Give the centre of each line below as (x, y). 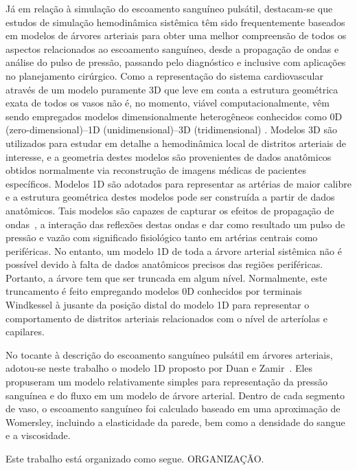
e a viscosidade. (38, 435)
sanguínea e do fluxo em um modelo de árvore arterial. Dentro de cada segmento (175, 395)
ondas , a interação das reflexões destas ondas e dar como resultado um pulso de (175, 224)
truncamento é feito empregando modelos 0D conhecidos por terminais (154, 291)
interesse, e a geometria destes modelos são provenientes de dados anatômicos (169, 156)
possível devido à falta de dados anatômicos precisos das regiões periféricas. (164, 264)
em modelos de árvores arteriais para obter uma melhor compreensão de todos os (176, 35)
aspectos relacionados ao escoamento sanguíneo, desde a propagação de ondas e (172, 48)
